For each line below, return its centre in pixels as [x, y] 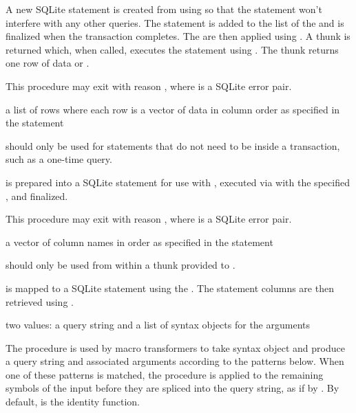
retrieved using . [40, 301]
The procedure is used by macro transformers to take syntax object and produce [175, 347]
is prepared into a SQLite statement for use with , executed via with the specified [178, 182]
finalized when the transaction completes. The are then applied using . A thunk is [178, 36]
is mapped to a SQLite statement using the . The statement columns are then [170, 288]
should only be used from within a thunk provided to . [121, 265]
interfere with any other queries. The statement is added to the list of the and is [175, 22]
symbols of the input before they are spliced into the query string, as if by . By [172, 388]
